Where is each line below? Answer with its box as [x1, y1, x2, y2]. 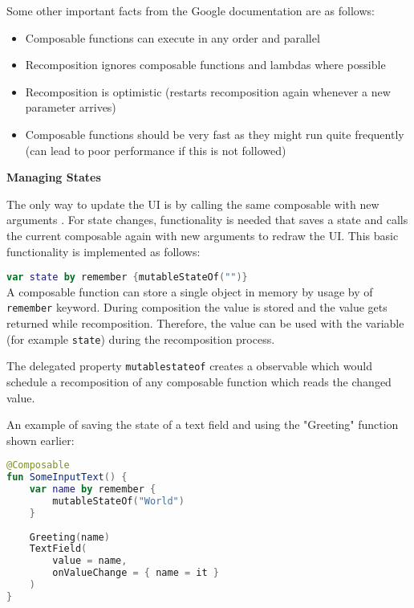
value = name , [52, 555, 128, 567]
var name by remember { [29, 484, 156, 496]
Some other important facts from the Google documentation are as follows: [6, 2, 375, 18]
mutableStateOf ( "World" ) [52, 495, 185, 507]
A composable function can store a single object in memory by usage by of [6, 283, 373, 300]
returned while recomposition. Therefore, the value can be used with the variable [6, 315, 404, 332]
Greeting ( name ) [29, 531, 110, 543]
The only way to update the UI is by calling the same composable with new [6, 195, 379, 212]
